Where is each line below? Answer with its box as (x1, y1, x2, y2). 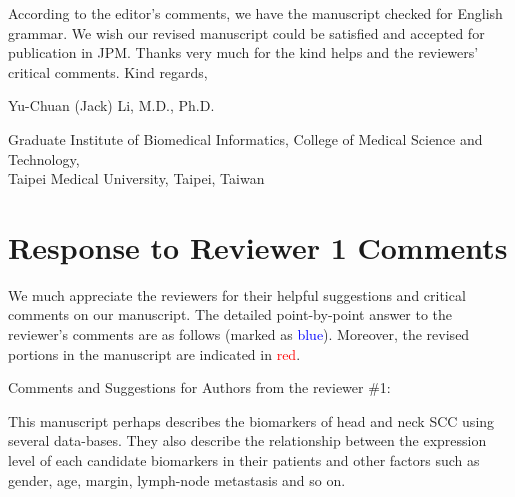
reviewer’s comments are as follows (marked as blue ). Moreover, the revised (8, 324, 470, 345)
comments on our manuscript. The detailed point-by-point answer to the (8, 304, 453, 325)
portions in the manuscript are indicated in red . (8, 343, 301, 364)
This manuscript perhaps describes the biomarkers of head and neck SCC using (8, 410, 495, 431)
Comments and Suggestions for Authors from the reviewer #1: (8, 377, 391, 398)
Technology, (8, 148, 80, 169)
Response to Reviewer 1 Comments (8, 226, 508, 267)
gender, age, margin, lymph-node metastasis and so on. (8, 469, 346, 490)
